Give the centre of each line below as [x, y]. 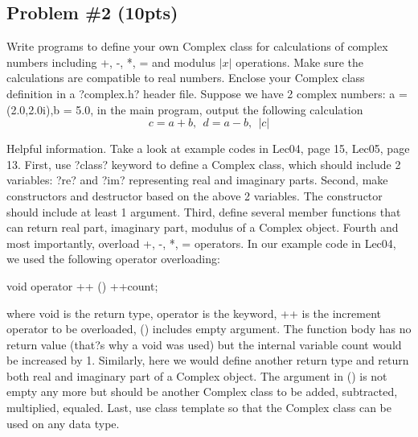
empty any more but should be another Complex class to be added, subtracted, [202, 392]
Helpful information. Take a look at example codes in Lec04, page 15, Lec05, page [208, 148]
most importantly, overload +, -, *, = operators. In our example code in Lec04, [201, 243]
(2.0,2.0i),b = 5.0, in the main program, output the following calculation [185, 109]
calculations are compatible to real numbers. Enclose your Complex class [186, 78]
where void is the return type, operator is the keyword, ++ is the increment [194, 313]
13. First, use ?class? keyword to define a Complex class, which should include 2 [204, 164]
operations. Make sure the [300, 62]
